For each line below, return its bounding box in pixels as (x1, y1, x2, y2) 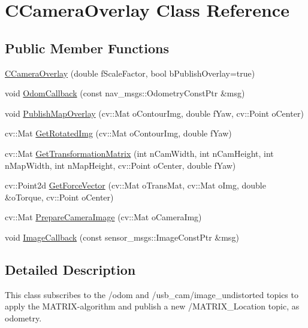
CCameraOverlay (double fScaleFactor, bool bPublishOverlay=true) (5, 66, 255, 79)
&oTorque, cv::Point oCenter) (5, 190, 114, 203)
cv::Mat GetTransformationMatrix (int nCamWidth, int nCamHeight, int (5, 147, 274, 159)
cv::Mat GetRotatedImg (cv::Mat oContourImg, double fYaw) (5, 127, 232, 139)
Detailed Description (5, 260, 136, 278)
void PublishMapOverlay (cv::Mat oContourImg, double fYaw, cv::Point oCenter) (5, 107, 304, 119)
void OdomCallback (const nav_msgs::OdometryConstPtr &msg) (5, 87, 245, 99)
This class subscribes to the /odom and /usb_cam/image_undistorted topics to (5, 288, 298, 300)
